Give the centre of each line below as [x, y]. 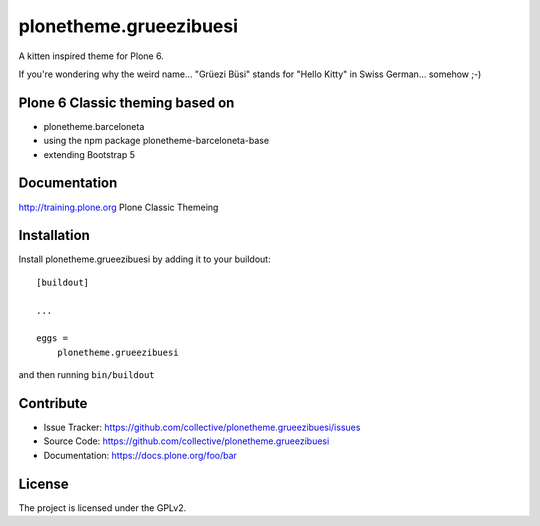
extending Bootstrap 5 [89, 154]
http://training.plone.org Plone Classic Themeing [118, 207]
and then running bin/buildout [86, 375]
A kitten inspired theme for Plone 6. [91, 56]
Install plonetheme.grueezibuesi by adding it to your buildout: [144, 259]
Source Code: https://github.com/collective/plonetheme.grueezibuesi [186, 441]
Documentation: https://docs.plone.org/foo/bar [140, 455]
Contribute [53, 403]
